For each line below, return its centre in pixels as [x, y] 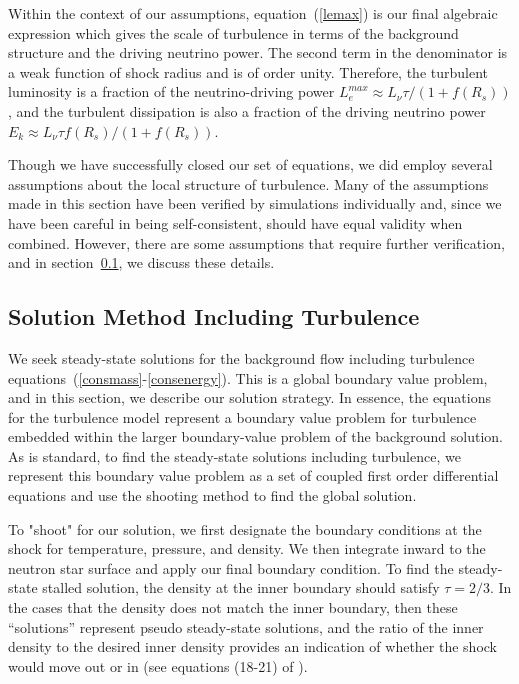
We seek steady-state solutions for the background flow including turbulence [241, 357]
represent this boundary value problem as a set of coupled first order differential [253, 475]
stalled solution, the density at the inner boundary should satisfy [241, 587]
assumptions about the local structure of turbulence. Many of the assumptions [248, 183]
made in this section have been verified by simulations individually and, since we [255, 203]
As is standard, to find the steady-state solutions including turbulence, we [234, 455]
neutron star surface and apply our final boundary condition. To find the [231, 567]
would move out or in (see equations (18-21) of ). [158, 665]
